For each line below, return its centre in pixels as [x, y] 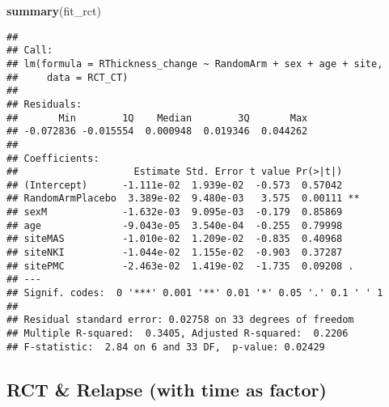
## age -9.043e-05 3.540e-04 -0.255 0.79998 [175, 225]
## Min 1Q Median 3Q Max [157, 118]
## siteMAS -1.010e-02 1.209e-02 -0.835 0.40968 [175, 239]
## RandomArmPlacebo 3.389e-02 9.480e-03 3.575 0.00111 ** [183, 199]
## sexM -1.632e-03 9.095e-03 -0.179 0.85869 [175, 212]
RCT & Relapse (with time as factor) [167, 389]
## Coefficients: [53, 158]
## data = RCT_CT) [68, 77]
